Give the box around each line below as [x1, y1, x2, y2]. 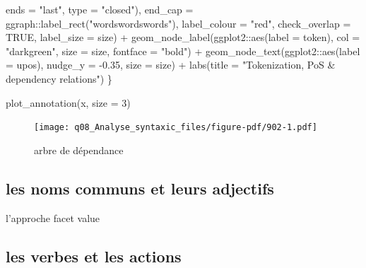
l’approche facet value [6, 210, 100, 225]
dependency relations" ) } [6, 71, 112, 86]
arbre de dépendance [34, 142, 124, 157]
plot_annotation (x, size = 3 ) [6, 95, 131, 110]
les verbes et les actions [6, 245, 182, 267]
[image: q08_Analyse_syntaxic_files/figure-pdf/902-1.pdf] [34, 122, 317, 133]
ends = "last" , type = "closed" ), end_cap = [6, 2, 194, 16]
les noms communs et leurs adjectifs [6, 177, 274, 199]
